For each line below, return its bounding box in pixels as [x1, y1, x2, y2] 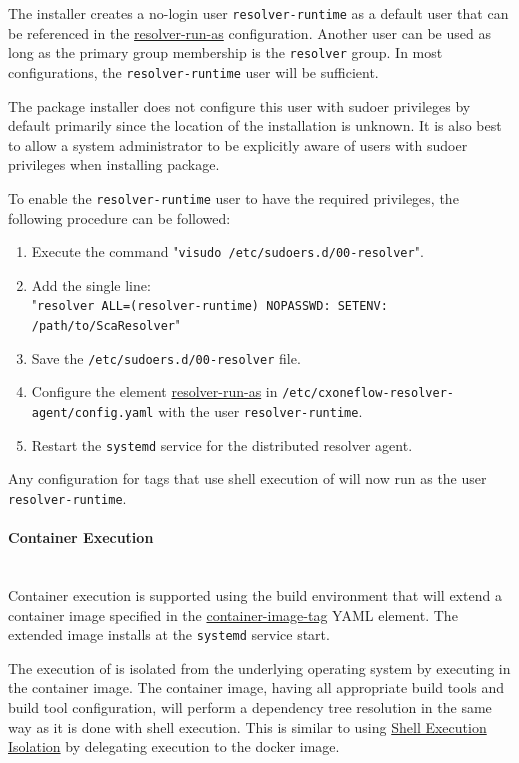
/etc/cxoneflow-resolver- [282, 386, 454, 401]
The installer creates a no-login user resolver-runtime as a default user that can [8, 3, 509, 23]
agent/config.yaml [31, 406, 154, 421]
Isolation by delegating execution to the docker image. [8, 736, 340, 757]
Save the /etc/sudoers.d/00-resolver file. [31, 347, 301, 368]
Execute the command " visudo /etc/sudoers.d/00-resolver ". [31, 241, 424, 262]
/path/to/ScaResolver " [31, 314, 181, 335]
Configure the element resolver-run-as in [31, 381, 278, 402]
